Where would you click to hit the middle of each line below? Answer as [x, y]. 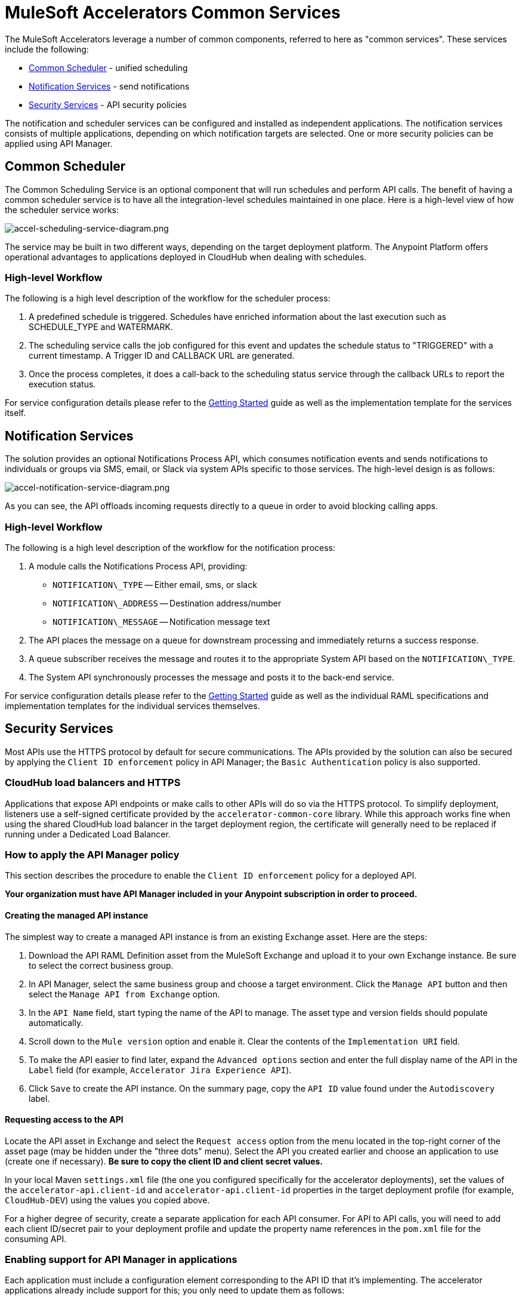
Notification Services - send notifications [109, 86]
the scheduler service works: [62, 210]
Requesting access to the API [64, 1120]
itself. [16, 413]
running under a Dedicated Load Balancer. [88, 834]
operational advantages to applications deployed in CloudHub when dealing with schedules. [186, 257]
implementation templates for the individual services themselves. [132, 706]
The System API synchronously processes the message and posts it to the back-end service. [211, 677]
